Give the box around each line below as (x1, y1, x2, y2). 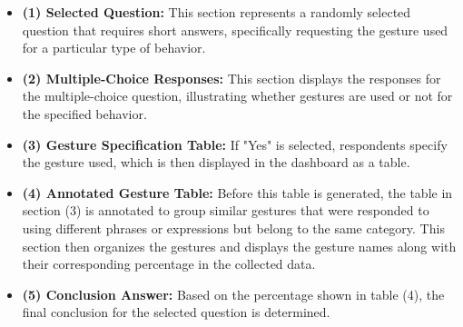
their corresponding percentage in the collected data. (22, 254, 316, 273)
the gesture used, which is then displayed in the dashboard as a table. (22, 153, 410, 172)
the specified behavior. (22, 104, 147, 123)
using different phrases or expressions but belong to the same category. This (22, 218, 445, 237)
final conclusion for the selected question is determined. (22, 302, 330, 322)
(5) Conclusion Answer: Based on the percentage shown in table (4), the (22, 284, 445, 303)
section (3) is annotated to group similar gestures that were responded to (22, 201, 429, 220)
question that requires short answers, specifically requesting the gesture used (22, 20, 448, 39)
